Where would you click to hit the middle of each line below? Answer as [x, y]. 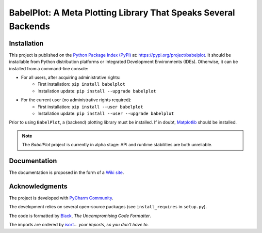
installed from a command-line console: [49, 68]
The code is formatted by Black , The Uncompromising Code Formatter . [80, 216]
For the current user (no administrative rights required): [76, 100]
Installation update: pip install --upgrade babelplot [97, 91]
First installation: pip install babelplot [82, 84]
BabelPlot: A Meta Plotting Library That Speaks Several [122, 13]
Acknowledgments [38, 186]
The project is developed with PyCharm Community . [61, 198]
